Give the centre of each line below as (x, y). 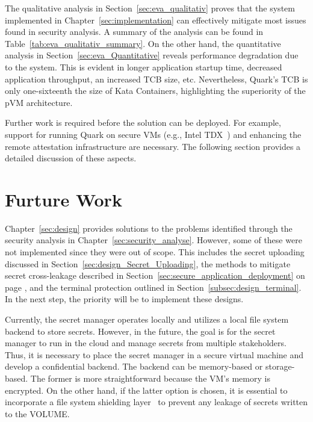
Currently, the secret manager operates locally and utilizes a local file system (147, 319)
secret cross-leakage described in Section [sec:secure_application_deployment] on (155, 275)
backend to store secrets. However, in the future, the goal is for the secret (140, 331)
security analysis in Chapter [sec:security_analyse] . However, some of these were (153, 240)
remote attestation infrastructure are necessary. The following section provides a (153, 146)
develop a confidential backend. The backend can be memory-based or (134, 366)
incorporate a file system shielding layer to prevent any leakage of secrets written (156, 402)
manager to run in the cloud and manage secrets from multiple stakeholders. (146, 343)
